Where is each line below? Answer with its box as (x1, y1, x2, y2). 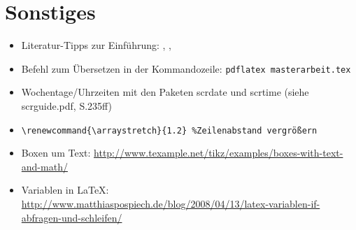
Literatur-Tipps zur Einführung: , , (21, 38, 172, 52)
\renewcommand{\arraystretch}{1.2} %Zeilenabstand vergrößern (21, 125, 318, 136)
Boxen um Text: (21, 145, 91, 160)
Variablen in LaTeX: (21, 182, 109, 197)
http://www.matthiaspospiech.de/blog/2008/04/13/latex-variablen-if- (21, 196, 320, 210)
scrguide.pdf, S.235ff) (21, 98, 113, 113)
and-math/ (21, 159, 68, 173)
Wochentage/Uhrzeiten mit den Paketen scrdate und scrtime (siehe (21, 85, 309, 99)
